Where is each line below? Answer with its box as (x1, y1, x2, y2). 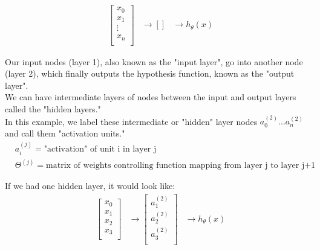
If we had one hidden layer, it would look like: (5, 179, 175, 192)
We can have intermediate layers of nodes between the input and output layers (5, 91, 296, 103)
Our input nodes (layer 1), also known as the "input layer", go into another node (5, 55, 303, 68)
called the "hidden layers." (5, 102, 101, 115)
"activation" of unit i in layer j (44, 145, 157, 154)
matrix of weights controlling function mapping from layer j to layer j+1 (46, 161, 316, 170)
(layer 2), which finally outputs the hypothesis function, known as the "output (5, 67, 295, 80)
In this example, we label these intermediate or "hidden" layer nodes (5, 115, 258, 127)
